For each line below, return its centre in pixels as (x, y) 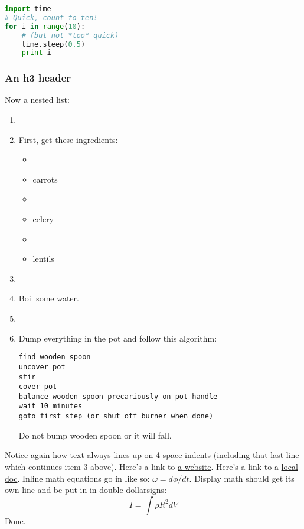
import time (28, 9)
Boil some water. (49, 298)
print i (36, 53)
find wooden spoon (55, 357)
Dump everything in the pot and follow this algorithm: (118, 338)
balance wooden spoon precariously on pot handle (118, 396)
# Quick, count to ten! (51, 17)
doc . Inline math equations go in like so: (77, 478)
